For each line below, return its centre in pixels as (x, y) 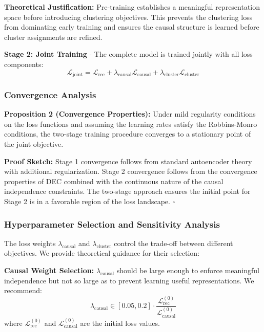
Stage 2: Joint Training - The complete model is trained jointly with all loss (128, 54)
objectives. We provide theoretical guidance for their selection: (102, 253)
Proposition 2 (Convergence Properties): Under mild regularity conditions (130, 114)
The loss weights (30, 243)
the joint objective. (34, 144)
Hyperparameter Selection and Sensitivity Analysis (112, 224)
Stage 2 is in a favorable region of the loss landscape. (87, 201)
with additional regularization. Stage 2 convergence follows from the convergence (131, 171)
